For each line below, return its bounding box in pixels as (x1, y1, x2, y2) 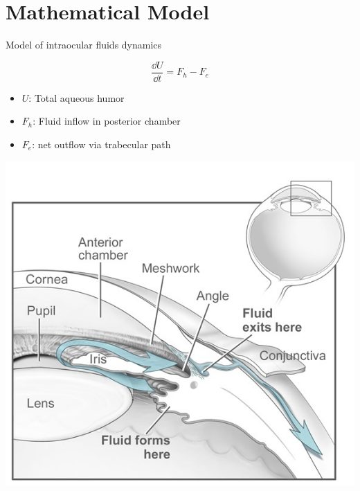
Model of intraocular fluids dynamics (6, 37, 162, 52)
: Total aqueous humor (28, 90, 125, 105)
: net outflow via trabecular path (32, 136, 171, 151)
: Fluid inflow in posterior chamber (33, 114, 181, 128)
